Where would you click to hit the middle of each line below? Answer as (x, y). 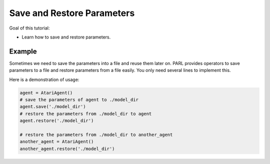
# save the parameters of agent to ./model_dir (79, 100)
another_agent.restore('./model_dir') (67, 148)
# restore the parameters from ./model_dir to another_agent (96, 134)
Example (23, 51)
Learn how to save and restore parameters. (66, 37)
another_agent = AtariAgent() (57, 142)
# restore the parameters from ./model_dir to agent (86, 113)
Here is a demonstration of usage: (44, 79)
